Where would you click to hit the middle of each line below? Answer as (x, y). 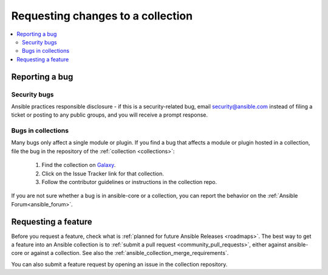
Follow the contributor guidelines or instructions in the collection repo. (129, 182)
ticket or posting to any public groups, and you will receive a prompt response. (110, 115)
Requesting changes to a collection (102, 16)
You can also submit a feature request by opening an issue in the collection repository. (119, 264)
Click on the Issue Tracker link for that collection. (103, 174)
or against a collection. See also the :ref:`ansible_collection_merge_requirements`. (126, 253)
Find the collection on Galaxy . (79, 165)
